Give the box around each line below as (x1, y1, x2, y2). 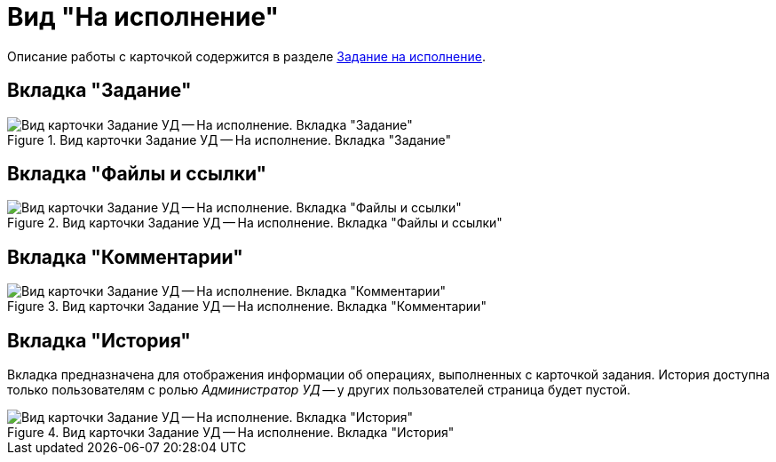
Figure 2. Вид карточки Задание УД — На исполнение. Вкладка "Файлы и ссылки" (7, 215, 503, 231)
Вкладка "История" (7, 329, 191, 352)
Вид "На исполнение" (7, 2, 279, 32)
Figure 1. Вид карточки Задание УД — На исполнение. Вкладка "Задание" (7, 131, 451, 147)
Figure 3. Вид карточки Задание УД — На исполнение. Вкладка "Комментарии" (7, 299, 487, 315)
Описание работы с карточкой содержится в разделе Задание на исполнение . (7, 48, 486, 64)
